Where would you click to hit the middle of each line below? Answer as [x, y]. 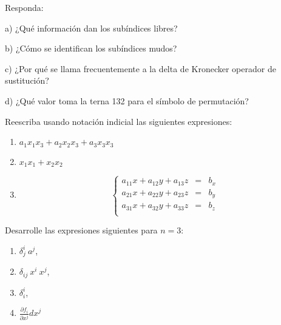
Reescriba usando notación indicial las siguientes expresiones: [119, 121]
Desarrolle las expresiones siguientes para [81, 230]
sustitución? [27, 80]
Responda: [24, 7]
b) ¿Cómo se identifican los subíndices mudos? [91, 48]
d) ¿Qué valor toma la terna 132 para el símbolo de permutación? [127, 100]
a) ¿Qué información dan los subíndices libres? [91, 28]
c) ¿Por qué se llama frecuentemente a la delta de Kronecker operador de [140, 68]
